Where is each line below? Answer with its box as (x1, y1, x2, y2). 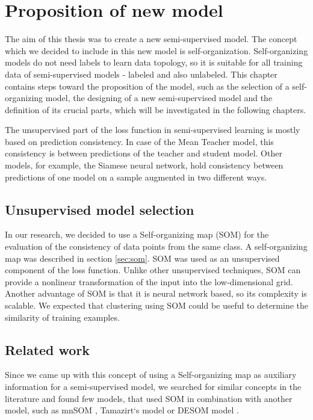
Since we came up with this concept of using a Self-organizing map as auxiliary (5, 368, 297, 381)
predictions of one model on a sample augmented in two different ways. (5, 170, 267, 183)
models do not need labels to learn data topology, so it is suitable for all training (5, 56, 303, 69)
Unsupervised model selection (5, 200, 194, 218)
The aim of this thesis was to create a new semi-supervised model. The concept (5, 32, 297, 45)
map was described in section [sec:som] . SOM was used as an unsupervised (5, 252, 280, 264)
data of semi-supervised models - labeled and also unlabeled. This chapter (5, 67, 277, 80)
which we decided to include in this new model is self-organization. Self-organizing (5, 44, 308, 57)
